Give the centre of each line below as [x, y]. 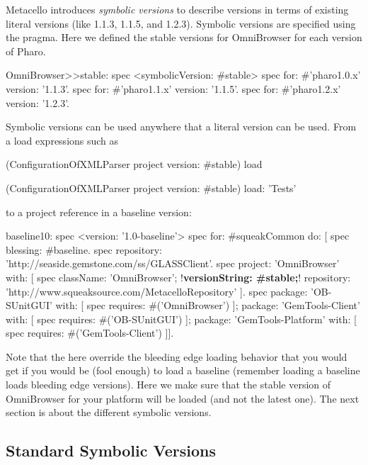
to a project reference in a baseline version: [99, 212]
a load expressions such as [62, 140]
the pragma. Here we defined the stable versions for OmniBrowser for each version [184, 37]
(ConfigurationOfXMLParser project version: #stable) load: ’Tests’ [151, 187]
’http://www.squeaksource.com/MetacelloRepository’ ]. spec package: [157, 291]
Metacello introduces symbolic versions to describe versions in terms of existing [177, 9]
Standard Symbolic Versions [111, 450]
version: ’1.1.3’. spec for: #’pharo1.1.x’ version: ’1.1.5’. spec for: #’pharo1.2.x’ [173, 88]
